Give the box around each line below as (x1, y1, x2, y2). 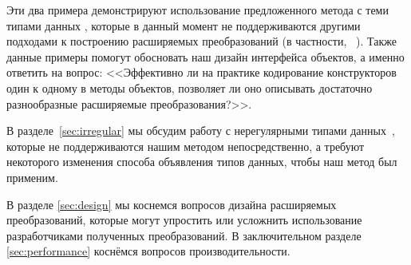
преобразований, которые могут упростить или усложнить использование (6, 212, 362, 228)
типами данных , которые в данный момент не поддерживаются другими (6, 17, 361, 34)
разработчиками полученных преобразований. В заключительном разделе (6, 227, 362, 243)
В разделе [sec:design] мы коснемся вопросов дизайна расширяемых (6, 196, 337, 212)
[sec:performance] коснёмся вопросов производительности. (6, 243, 290, 259)
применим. (6, 168, 58, 185)
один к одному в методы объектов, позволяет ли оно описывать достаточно (6, 79, 373, 96)
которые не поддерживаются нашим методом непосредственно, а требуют (6, 137, 365, 154)
